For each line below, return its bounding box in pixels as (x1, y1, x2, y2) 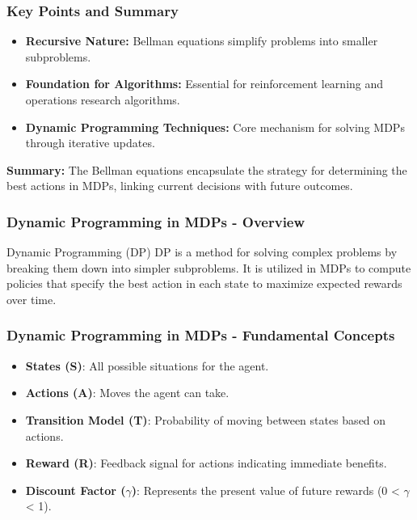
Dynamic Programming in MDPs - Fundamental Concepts (6, 325, 395, 345)
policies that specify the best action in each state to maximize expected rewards (6, 275, 402, 292)
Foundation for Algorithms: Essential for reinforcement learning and (25, 75, 384, 92)
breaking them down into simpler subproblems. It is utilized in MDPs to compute (6, 259, 411, 276)
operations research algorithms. (25, 91, 180, 108)
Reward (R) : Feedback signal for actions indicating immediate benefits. (25, 454, 387, 471)
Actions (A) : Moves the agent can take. (25, 384, 230, 401)
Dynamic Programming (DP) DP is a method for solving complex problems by (6, 243, 398, 260)
